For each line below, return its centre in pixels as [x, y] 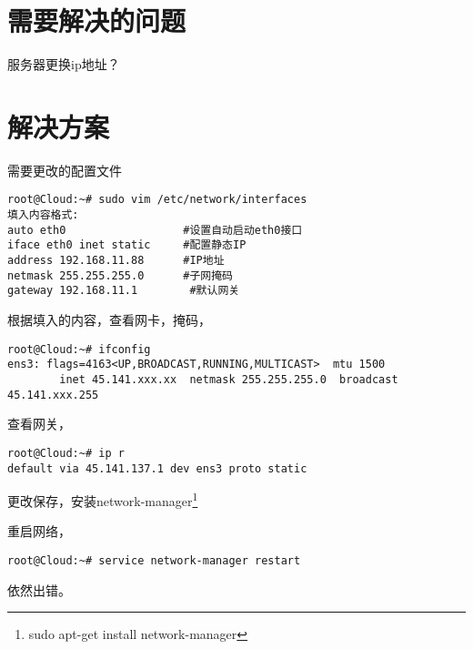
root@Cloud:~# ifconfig [79, 349]
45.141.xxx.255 [53, 395]
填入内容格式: [43, 215]
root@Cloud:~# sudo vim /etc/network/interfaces [157, 200]
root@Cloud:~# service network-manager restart [154, 561]
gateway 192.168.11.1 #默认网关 [124, 291]
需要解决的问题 [97, 20]
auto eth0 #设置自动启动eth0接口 [155, 230]
